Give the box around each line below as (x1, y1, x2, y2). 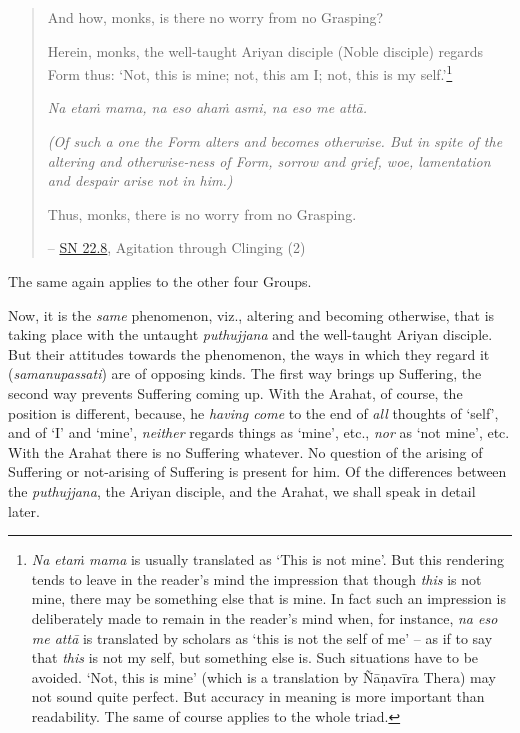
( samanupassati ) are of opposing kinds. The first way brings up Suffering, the (8, 363, 482, 384)
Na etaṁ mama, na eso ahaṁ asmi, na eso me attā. (47, 97, 367, 118)
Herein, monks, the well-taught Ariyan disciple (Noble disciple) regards (47, 40, 484, 61)
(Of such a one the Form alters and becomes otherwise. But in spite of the (47, 131, 503, 152)
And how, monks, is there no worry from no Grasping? (47, 7, 384, 27)
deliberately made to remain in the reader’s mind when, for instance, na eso (31, 607, 498, 628)
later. (8, 500, 40, 521)
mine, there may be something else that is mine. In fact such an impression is (31, 588, 507, 609)
